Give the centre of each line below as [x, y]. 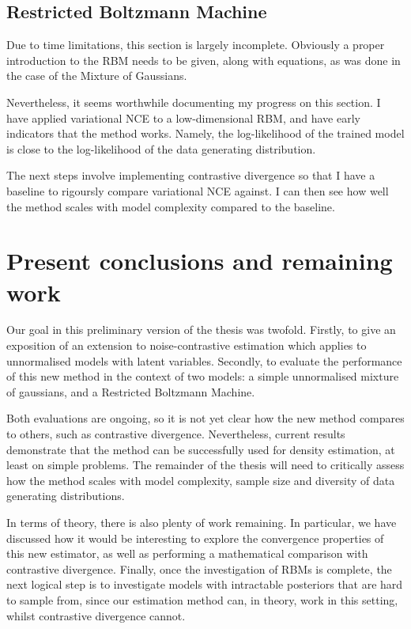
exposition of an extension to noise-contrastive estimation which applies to [187, 345]
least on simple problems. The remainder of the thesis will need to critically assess [205, 465]
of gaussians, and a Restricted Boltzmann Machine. [131, 391]
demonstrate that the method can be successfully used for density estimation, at [201, 449]
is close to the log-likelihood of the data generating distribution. [161, 148]
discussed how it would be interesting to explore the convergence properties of [195, 538]
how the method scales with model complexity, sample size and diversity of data [201, 480]
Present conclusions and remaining [200, 261]
